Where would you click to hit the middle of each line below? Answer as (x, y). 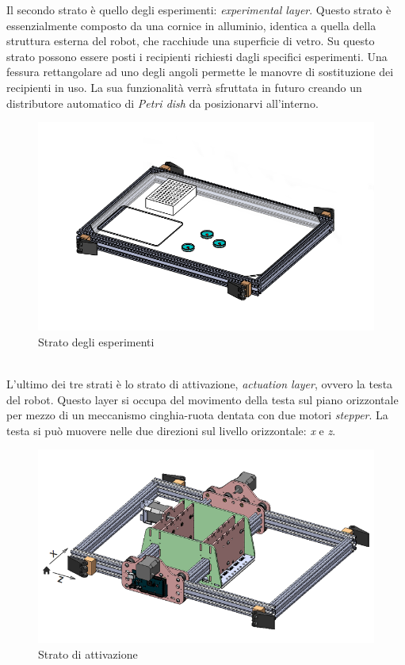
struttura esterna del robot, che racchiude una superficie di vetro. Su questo (191, 41)
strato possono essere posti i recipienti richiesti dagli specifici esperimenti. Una (197, 56)
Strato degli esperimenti (96, 341)
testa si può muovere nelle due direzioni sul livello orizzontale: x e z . (171, 430)
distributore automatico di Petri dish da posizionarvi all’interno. (162, 103)
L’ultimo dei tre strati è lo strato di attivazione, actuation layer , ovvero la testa (200, 384)
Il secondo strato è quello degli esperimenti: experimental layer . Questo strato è (199, 10)
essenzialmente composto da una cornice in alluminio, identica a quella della (191, 25)
